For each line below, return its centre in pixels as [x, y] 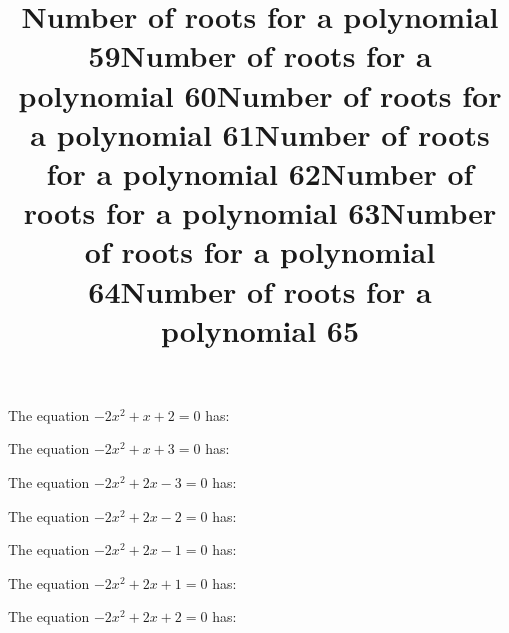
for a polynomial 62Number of [260, 172]
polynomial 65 [260, 329]
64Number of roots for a [260, 290]
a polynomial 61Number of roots [260, 133]
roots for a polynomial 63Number [260, 212]
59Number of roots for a [260, 55]
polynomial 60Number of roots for [260, 94]
